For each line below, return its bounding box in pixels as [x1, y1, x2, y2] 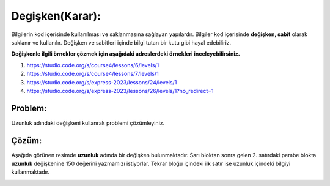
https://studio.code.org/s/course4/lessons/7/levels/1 [26, 70, 159, 78]
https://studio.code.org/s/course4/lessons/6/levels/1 [26, 61, 159, 69]
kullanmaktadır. [11, 168, 50, 176]
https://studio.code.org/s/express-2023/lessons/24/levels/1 [26, 78, 177, 86]
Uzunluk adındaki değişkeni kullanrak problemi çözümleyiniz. [11, 119, 165, 127]
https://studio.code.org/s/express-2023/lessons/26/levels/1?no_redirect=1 [26, 87, 214, 94]
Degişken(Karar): [11, 9, 101, 23]
